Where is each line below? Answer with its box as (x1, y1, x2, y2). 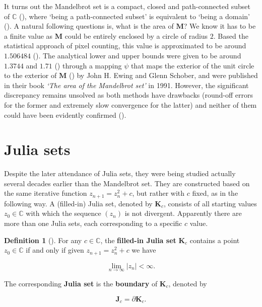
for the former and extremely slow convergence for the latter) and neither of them (4, 99, 257, 110)
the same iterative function (4, 188, 87, 198)
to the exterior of (4, 70, 57, 81)
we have (132, 245, 156, 255)
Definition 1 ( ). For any (4, 235, 82, 245)
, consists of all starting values (164, 198, 257, 208)
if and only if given (26, 245, 84, 255)
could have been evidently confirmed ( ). (4, 109, 126, 120)
